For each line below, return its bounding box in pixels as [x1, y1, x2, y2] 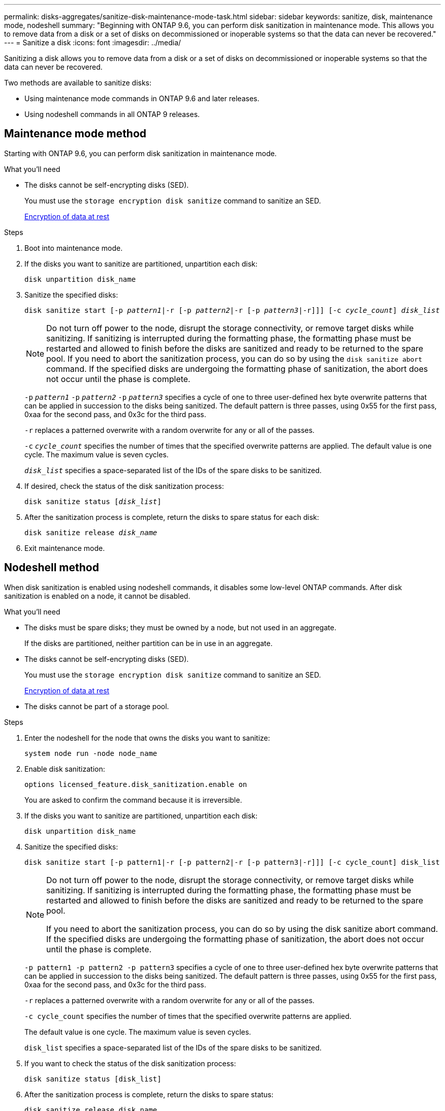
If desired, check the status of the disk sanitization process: [24, 481, 224, 490]
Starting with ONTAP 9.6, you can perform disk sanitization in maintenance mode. [4, 149, 277, 158]
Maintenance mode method [4, 127, 147, 140]
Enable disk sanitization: [24, 764, 105, 773]
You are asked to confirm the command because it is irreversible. [24, 795, 242, 804]
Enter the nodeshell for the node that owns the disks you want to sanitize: [24, 733, 270, 742]
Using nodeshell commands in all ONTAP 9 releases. [24, 110, 200, 119]
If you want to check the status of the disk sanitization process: [24, 1059, 236, 1068]
